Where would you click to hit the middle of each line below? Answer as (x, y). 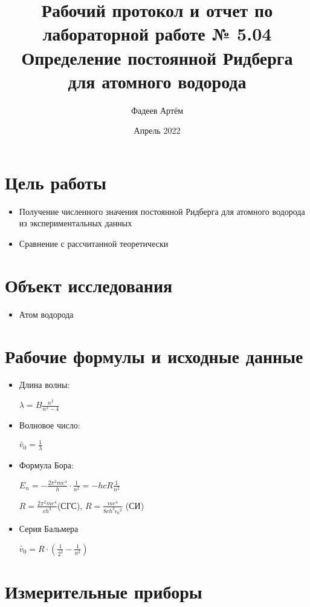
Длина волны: (44, 385)
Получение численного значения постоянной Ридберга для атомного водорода (162, 211)
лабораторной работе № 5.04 (157, 34)
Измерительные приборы (104, 592)
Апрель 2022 (157, 130)
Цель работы (56, 182)
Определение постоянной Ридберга (157, 57)
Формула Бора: (46, 465)
